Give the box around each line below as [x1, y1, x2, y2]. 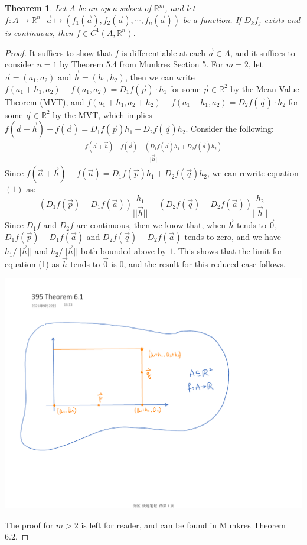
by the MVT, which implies [53, 108, 152, 121]
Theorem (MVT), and [5, 95, 84, 108]
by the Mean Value [230, 82, 299, 95]
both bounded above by [80, 245, 166, 257]
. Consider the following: [185, 122, 274, 135]
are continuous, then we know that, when [76, 219, 226, 231]
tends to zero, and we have [184, 231, 281, 242]
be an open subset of [78, 2, 151, 14]
